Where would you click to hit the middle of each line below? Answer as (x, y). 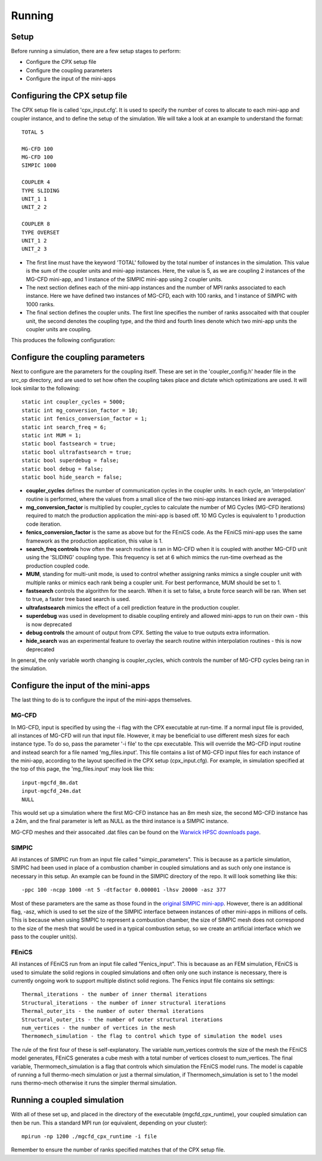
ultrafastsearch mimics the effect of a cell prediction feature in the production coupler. (133, 607)
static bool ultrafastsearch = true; (77, 452)
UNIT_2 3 (34, 249)
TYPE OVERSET (41, 232)
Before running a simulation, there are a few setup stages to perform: (96, 51)
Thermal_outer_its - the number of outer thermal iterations (113, 1011)
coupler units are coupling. (59, 329)
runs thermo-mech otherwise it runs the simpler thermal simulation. (94, 1083)
